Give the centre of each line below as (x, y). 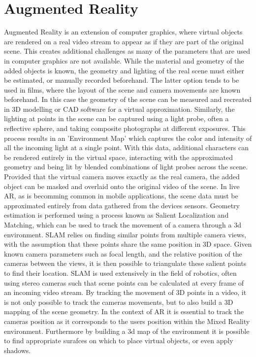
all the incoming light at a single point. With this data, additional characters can (126, 147)
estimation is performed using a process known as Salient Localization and (116, 215)
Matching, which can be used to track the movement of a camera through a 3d (123, 225)
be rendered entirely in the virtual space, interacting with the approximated (119, 157)
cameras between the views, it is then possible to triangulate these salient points (125, 263)
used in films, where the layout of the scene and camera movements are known (122, 89)
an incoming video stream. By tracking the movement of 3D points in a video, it (125, 292)
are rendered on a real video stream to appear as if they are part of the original (124, 41)
